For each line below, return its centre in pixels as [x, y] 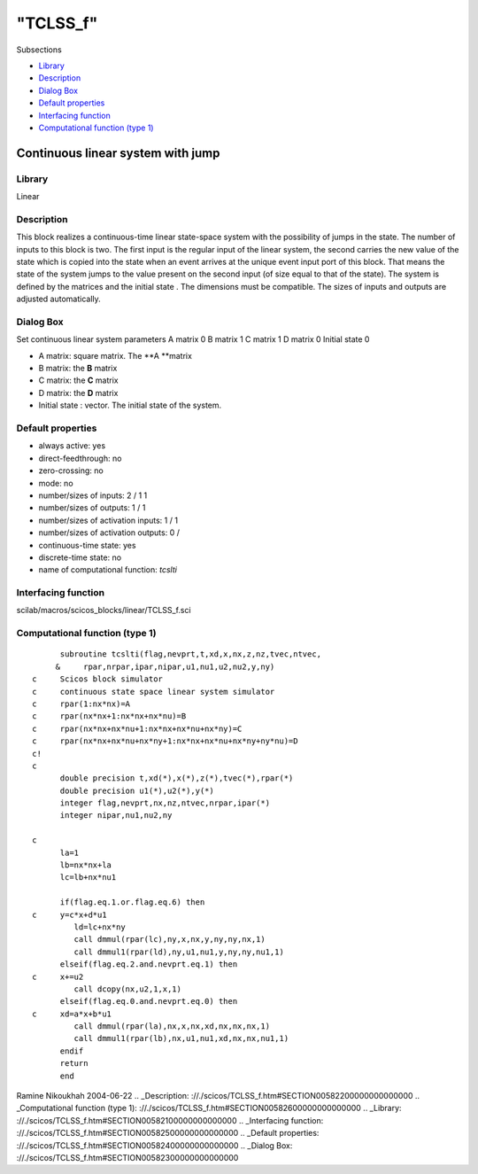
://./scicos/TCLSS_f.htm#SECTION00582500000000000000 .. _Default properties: [168, 1133]
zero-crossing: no [71, 470]
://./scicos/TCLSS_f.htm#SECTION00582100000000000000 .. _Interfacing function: [170, 1120]
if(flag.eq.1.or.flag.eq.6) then [132, 902]
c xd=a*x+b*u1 [72, 1014]
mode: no [56, 483]
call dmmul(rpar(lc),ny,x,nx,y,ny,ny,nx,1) [170, 940]
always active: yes [72, 446]
